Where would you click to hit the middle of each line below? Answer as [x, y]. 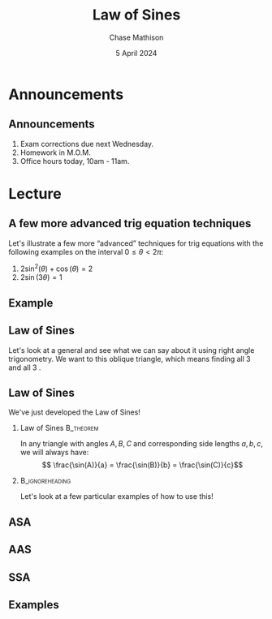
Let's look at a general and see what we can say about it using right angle [132, 350]
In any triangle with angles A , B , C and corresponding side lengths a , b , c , [142, 444]
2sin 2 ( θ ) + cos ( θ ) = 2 [56, 268]
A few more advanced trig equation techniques [130, 224]
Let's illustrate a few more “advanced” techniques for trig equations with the [136, 243]
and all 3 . [25, 368]
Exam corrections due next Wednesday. [87, 144]
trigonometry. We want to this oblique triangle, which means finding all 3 [130, 359]
